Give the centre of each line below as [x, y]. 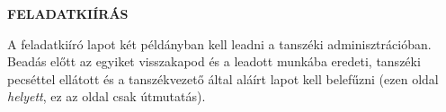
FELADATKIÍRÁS [68, 13]
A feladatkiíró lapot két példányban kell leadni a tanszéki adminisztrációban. [219, 43]
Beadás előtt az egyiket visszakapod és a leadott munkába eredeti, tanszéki [214, 61]
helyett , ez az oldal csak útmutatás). [107, 96]
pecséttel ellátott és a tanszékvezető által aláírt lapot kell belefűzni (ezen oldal [223, 78]
